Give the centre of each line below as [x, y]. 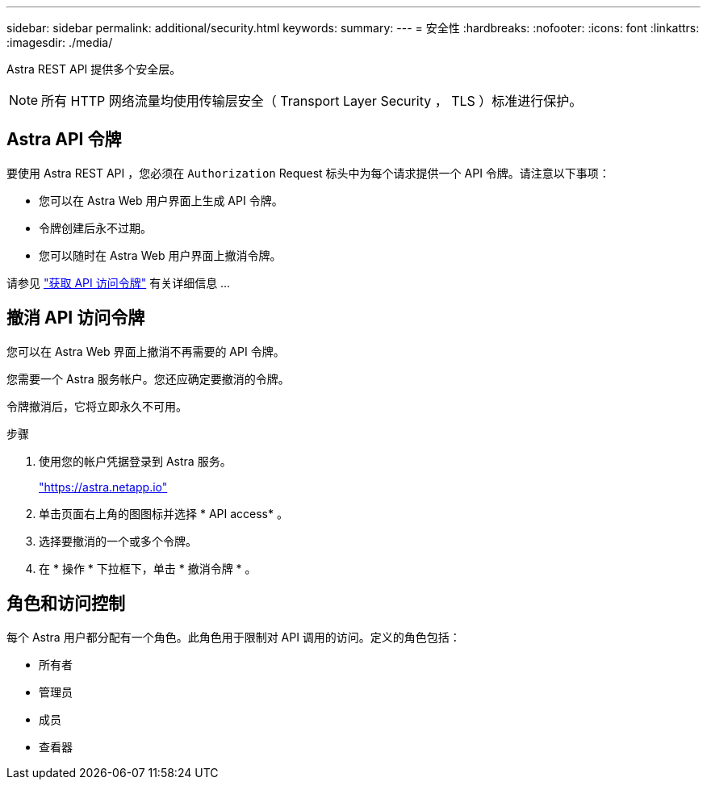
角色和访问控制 [66, 604]
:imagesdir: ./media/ [60, 42]
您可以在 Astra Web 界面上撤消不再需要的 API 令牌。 [146, 351]
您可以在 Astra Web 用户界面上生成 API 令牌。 [161, 200]
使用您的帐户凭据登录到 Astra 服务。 [135, 461]
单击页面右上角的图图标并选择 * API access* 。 [163, 513]
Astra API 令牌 [64, 140]
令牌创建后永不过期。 [95, 228]
